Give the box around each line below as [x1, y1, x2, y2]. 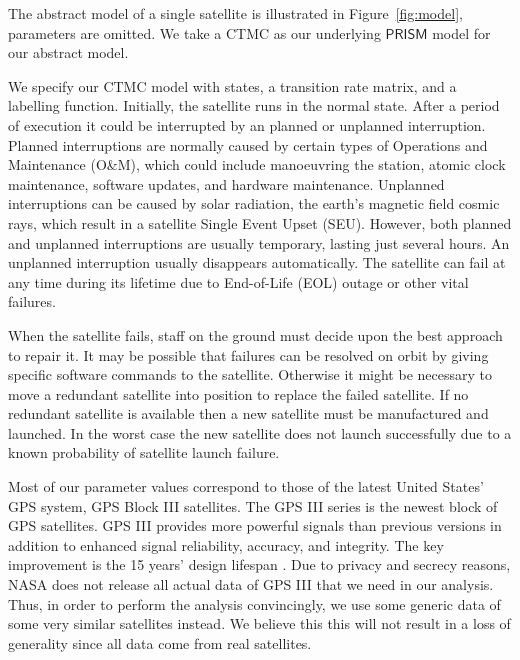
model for [432, 22, 491, 43]
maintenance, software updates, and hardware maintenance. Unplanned [8, 173, 445, 194]
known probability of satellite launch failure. [8, 442, 280, 463]
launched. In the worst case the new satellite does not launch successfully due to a [8, 422, 512, 443]
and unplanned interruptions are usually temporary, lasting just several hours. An [8, 232, 510, 253]
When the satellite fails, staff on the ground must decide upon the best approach [8, 324, 503, 345]
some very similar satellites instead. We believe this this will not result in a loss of [8, 613, 511, 634]
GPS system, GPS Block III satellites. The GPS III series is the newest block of [8, 495, 498, 516]
